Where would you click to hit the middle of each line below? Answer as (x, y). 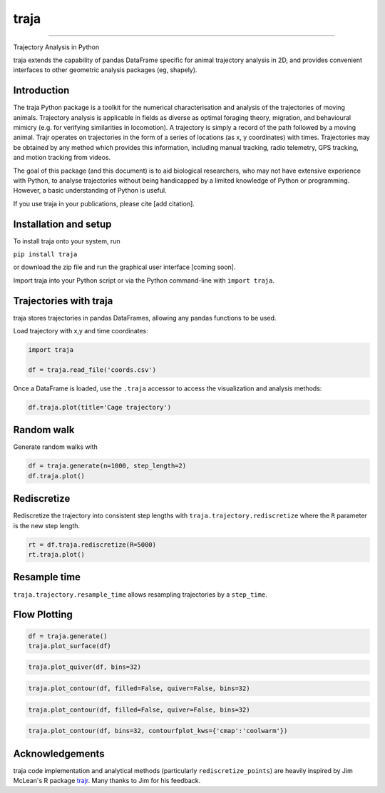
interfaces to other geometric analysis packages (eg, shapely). (105, 70)
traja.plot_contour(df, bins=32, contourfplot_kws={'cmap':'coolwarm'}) (158, 731)
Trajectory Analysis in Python (56, 47)
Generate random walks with (55, 447)
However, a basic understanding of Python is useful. (90, 191)
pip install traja (45, 254)
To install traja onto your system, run (67, 241)
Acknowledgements (59, 753)
